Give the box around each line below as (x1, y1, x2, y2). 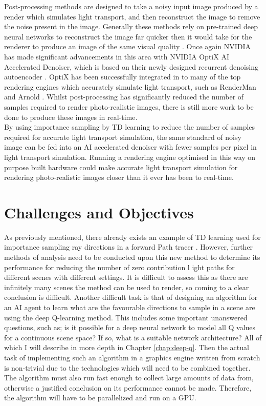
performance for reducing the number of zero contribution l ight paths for (4, 261, 235, 272)
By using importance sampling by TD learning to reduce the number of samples (4, 121, 255, 132)
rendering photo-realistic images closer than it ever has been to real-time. (4, 172, 234, 182)
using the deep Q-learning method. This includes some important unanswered (4, 312, 248, 322)
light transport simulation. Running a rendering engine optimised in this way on (4, 151, 256, 162)
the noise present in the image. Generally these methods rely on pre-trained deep (4, 21, 258, 32)
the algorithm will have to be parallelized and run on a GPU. (4, 392, 196, 403)
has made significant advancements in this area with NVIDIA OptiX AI (4, 51, 229, 62)
